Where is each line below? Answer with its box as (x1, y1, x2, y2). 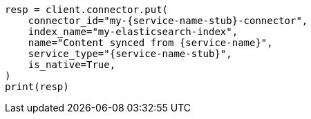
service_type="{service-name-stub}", (28, 48, 232, 59)
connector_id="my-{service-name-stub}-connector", (28, 15, 308, 26)
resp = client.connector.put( (5, 4, 169, 15)
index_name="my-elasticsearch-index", (28, 26, 238, 37)
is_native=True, (28, 59, 116, 70)
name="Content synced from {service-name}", (28, 37, 273, 48)
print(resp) (5, 81, 69, 92)
